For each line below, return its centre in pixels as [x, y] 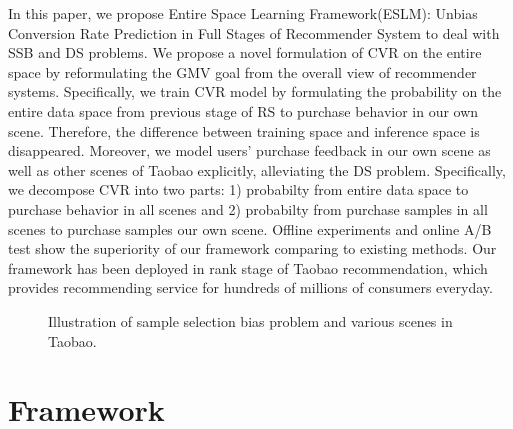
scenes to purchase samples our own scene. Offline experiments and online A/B [250, 228]
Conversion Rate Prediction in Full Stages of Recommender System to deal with [254, 32]
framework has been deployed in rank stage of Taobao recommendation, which [248, 267]
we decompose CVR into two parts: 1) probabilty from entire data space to [238, 189]
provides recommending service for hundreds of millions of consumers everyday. [250, 287]
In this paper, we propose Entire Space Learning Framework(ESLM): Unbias [243, 13]
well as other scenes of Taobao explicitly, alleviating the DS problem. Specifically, [257, 169]
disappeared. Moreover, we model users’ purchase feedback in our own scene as [249, 150]
